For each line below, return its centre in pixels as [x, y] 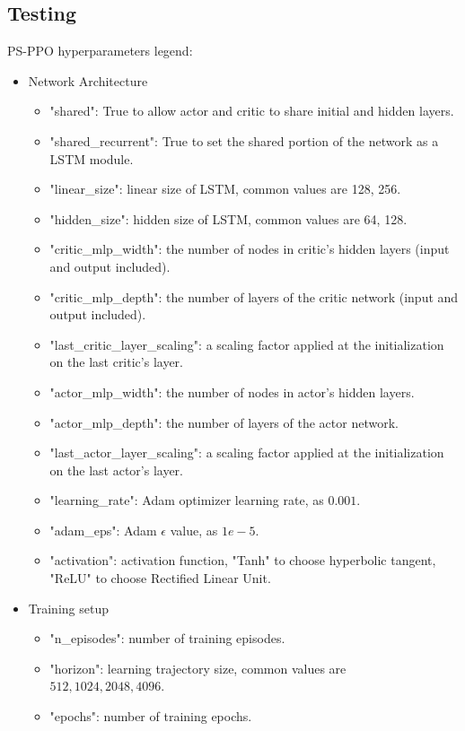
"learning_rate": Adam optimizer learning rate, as [187, 500]
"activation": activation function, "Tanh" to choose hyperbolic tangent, [243, 560]
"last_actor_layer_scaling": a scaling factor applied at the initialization [247, 453]
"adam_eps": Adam [103, 530]
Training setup [68, 608]
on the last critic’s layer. [116, 362]
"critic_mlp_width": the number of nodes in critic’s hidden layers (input [250, 249]
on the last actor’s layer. [116, 470]
